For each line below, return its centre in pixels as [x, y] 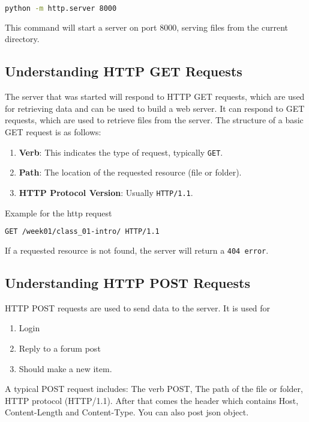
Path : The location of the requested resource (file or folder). [130, 172]
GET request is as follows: [53, 132]
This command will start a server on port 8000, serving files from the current [147, 27]
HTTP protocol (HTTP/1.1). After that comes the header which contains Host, [152, 400]
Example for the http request [58, 213]
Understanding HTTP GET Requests [124, 71]
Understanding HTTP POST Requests [128, 283]
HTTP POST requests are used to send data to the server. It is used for [138, 307]
